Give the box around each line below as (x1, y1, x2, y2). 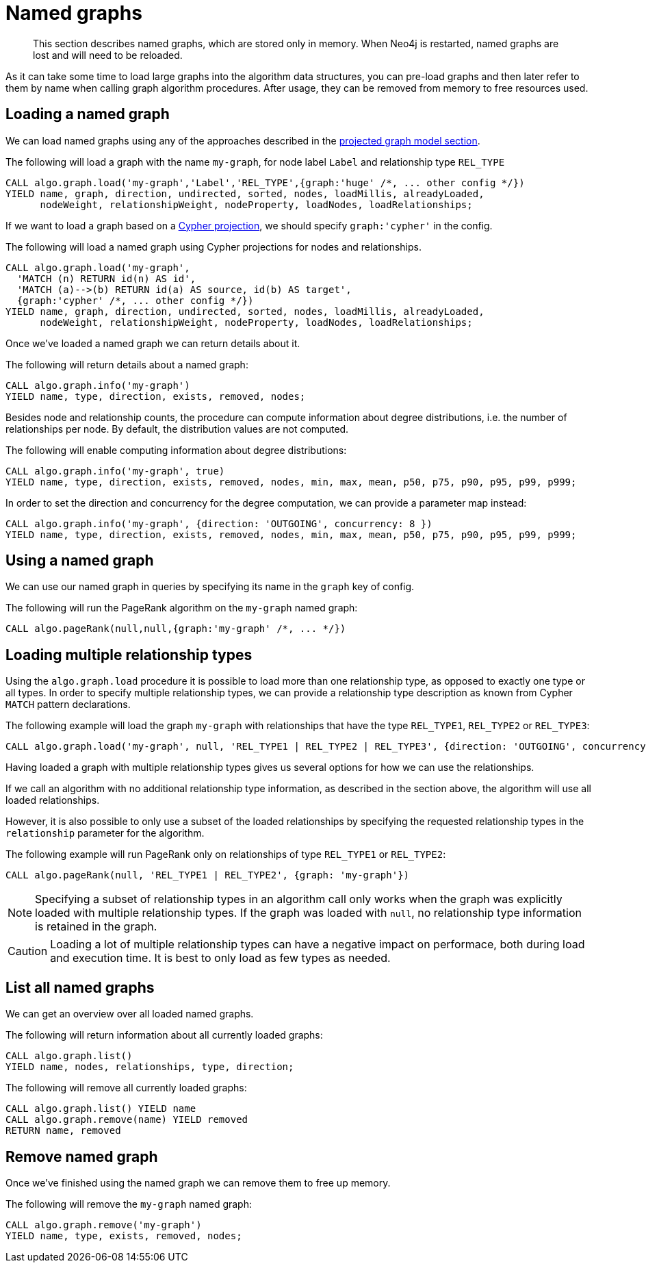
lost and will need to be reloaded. (33, 49, 183, 61)
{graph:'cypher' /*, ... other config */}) (16, 294, 254, 306)
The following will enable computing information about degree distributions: (5, 444, 347, 456)
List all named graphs (5, 978, 155, 996)
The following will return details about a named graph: (5, 358, 248, 370)
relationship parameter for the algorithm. (5, 827, 205, 839)
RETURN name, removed (5, 1125, 121, 1137)
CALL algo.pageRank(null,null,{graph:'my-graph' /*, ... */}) (5, 623, 346, 635)
